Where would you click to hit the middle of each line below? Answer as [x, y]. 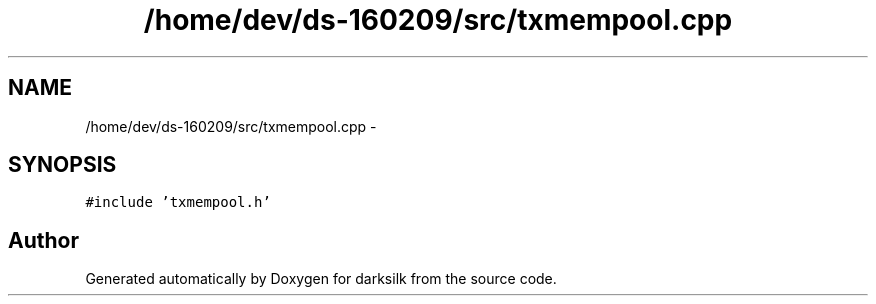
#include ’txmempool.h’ [178, 202]
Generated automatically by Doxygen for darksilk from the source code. [321, 279]
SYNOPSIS [62, 165]
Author [43, 240]
